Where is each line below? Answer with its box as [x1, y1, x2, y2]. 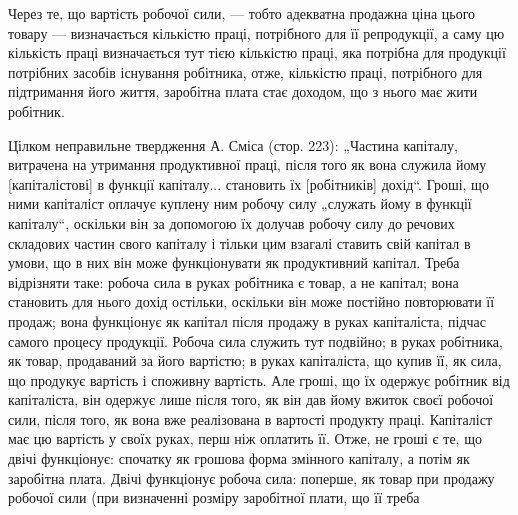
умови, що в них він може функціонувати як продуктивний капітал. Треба [8, 252, 460, 273]
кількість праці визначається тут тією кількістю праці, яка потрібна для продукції [8, 42, 506, 63]
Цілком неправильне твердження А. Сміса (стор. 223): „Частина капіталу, [8, 134, 458, 155]
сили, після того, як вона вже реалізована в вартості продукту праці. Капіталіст [8, 408, 493, 429]
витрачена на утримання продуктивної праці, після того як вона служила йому [8, 154, 487, 175]
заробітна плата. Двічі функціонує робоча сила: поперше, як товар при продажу [8, 467, 495, 488]
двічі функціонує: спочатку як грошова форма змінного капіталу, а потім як [8, 448, 470, 469]
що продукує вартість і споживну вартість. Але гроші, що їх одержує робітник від [8, 369, 510, 390]
